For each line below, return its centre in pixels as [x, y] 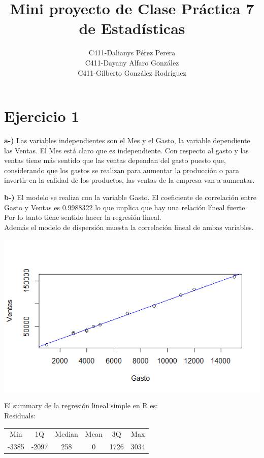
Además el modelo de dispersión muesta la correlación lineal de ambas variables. [129, 227]
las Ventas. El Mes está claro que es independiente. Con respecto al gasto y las [126, 150]
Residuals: [20, 415]
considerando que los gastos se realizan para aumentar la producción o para [122, 170]
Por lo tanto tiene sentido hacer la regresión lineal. [83, 217]
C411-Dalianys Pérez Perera [132, 53]
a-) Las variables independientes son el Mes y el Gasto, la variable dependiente [127, 140]
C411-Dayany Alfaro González [132, 62]
